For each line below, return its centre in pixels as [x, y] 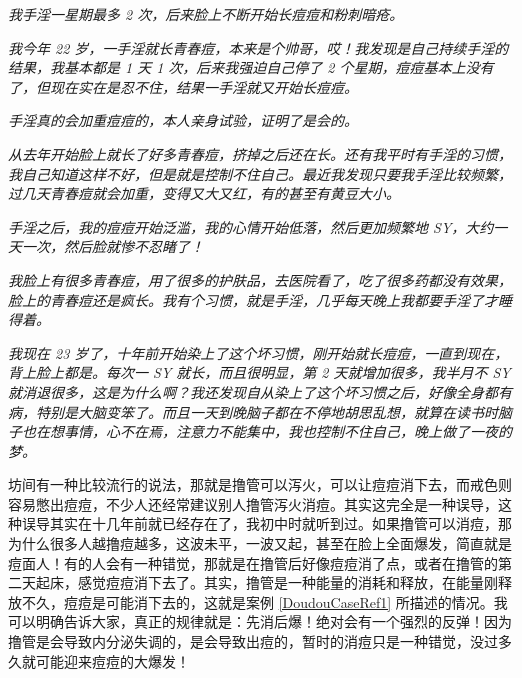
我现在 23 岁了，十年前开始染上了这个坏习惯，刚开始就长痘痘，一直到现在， [258, 352]
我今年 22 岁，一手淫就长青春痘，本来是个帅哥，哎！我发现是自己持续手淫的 [258, 47]
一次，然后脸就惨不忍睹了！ [112, 246]
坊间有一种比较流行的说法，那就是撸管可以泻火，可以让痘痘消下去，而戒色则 [260, 484]
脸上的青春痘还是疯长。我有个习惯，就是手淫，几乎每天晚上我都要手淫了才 [253, 299]
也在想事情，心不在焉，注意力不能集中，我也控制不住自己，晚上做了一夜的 [266, 431]
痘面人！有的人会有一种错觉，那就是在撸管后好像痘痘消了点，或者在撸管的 [253, 562]
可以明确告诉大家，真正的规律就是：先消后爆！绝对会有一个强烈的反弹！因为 [260, 621]
